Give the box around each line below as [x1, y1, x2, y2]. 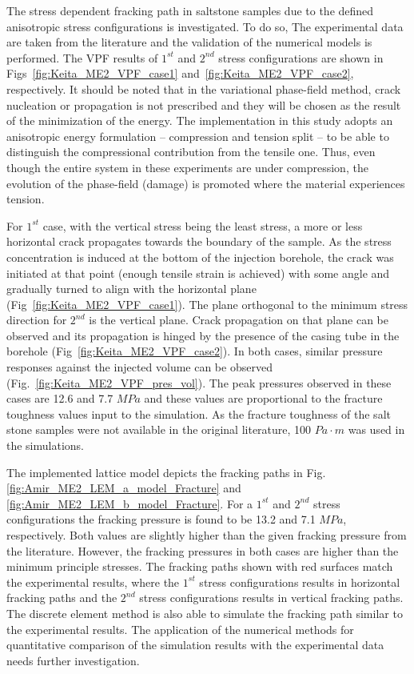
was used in [348, 421, 405, 438]
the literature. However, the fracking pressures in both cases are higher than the [6, 542, 399, 559]
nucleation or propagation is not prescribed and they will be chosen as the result [6, 96, 401, 113]
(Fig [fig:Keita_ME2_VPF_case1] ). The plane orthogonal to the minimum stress [6, 295, 408, 312]
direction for [6, 311, 67, 328]
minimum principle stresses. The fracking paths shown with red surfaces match [6, 558, 393, 575]
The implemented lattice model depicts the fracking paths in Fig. [6, 463, 326, 480]
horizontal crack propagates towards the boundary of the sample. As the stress [6, 233, 392, 250]
